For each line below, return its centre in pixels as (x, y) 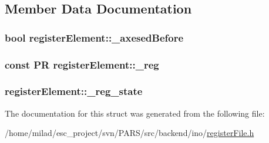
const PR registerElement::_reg (82, 64)
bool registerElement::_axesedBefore (94, 37)
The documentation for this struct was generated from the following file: (135, 113)
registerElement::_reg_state (74, 91)
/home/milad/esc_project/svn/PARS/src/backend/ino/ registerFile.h (130, 133)
